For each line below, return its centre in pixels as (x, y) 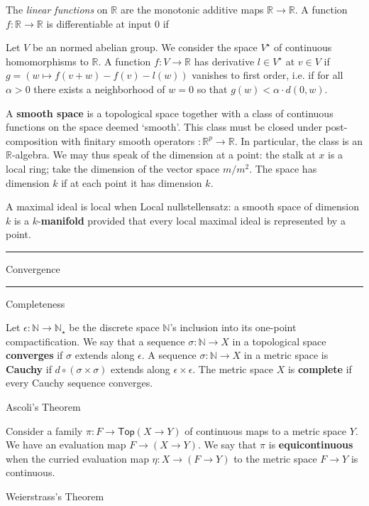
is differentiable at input (99, 23)
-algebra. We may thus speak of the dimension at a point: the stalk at (164, 155)
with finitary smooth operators (128, 140)
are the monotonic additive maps (192, 9)
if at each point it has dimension (132, 182)
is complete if (320, 368)
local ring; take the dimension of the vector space (113, 168)
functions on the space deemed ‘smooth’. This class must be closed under (164, 127)
